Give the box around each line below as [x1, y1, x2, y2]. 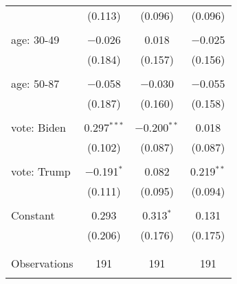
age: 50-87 [11, 75, 60, 91]
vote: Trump [11, 163, 71, 179]
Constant [11, 207, 55, 223]
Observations [11, 255, 74, 271]
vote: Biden [11, 119, 66, 135]
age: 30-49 [11, 32, 60, 47]
